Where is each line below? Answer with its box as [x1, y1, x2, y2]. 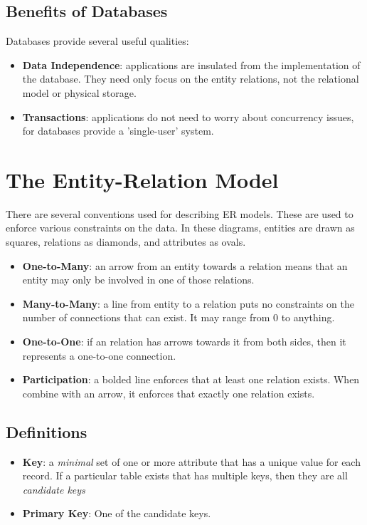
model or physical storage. [22, 85, 137, 100]
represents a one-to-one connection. [22, 348, 176, 363]
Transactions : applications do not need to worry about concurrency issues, [22, 109, 354, 124]
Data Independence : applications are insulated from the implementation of [22, 57, 361, 72]
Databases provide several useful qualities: [6, 33, 189, 48]
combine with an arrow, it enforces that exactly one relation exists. [22, 385, 315, 400]
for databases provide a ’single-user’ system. [22, 123, 214, 138]
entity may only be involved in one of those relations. [22, 272, 255, 287]
